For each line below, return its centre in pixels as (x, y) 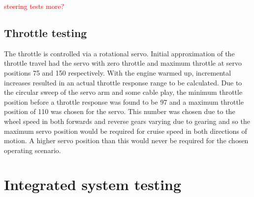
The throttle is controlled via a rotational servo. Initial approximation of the (119, 53)
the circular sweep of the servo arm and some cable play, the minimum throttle (123, 92)
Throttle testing (46, 32)
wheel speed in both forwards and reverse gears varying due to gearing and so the (127, 121)
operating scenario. (32, 150)
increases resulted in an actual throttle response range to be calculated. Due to (123, 82)
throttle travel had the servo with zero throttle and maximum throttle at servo (123, 63)
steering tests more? (34, 6)
